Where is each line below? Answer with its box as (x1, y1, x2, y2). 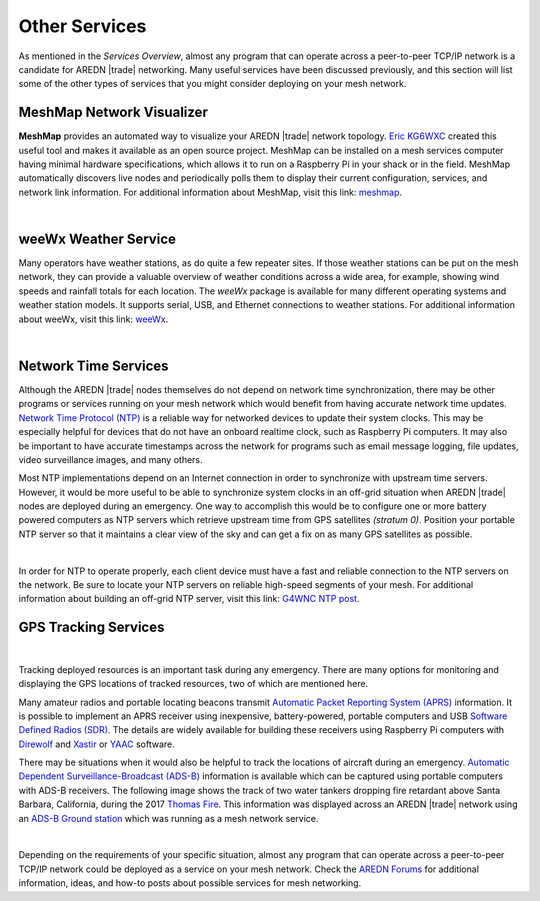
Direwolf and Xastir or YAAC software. (18, 738, 175, 750)
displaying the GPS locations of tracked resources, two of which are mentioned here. (18, 678, 369, 690)
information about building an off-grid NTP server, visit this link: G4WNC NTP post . (18, 593, 360, 605)
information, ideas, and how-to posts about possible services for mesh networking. (18, 877, 362, 889)
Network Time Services (18, 357, 169, 374)
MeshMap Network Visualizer (18, 104, 209, 121)
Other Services (18, 15, 147, 37)
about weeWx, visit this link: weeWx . (18, 313, 169, 325)
